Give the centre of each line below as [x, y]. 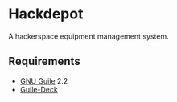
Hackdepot [46, 14]
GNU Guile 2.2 [44, 80]
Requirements [44, 61]
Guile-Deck [39, 89]
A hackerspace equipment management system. [88, 36]
